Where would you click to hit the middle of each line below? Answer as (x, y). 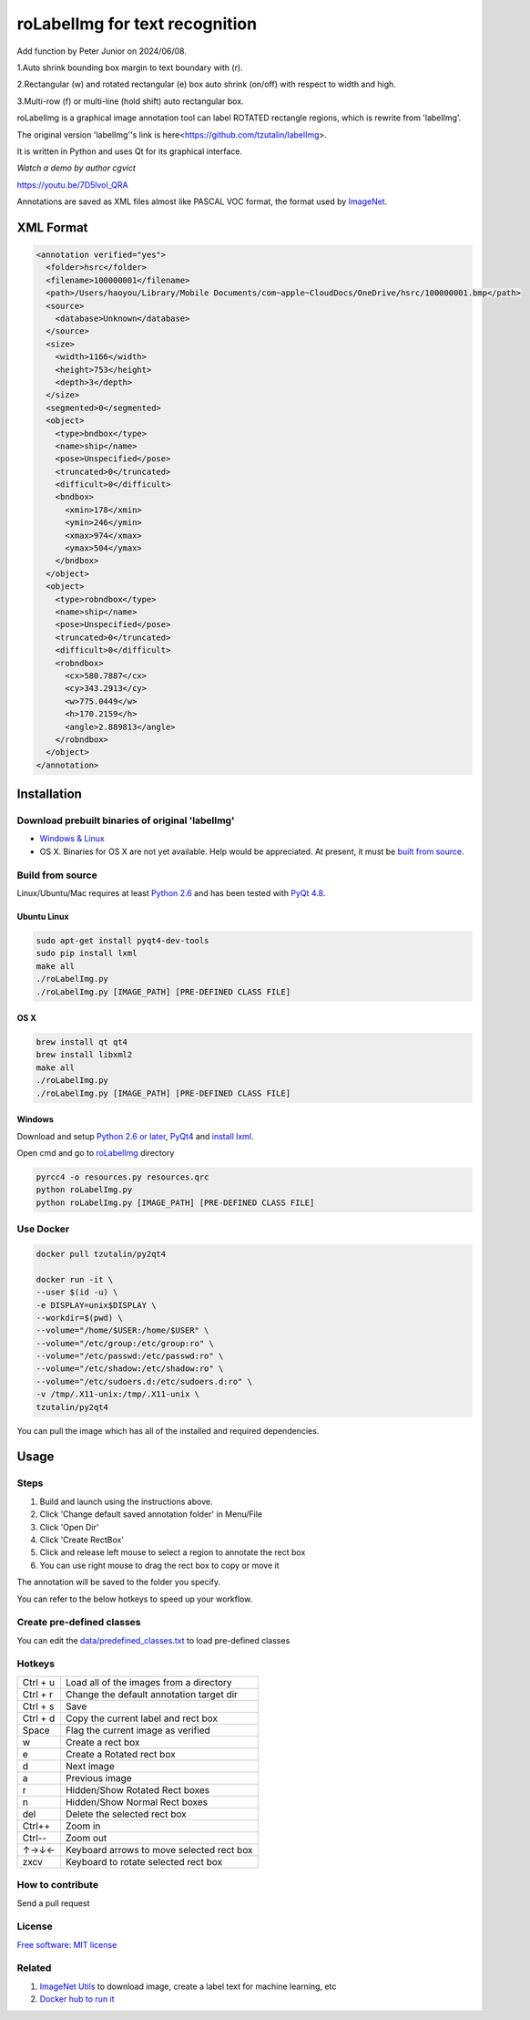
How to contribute (58, 1885)
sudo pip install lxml (87, 953)
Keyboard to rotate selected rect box (144, 1861)
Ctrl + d (39, 1718)
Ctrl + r (38, 1694)
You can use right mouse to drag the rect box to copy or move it (159, 1565)
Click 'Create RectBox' (82, 1540)
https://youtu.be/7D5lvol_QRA (72, 185)
